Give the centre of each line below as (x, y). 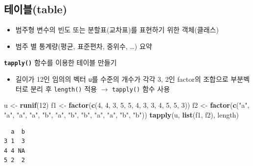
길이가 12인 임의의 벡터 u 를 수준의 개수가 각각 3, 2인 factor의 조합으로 (122, 79)
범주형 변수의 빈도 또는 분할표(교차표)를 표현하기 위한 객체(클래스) (117, 30)
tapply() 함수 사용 (141, 88)
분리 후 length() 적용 (64, 88)
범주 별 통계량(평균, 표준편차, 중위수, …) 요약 (84, 46)
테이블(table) (36, 9)
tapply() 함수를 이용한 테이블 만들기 (60, 62)
